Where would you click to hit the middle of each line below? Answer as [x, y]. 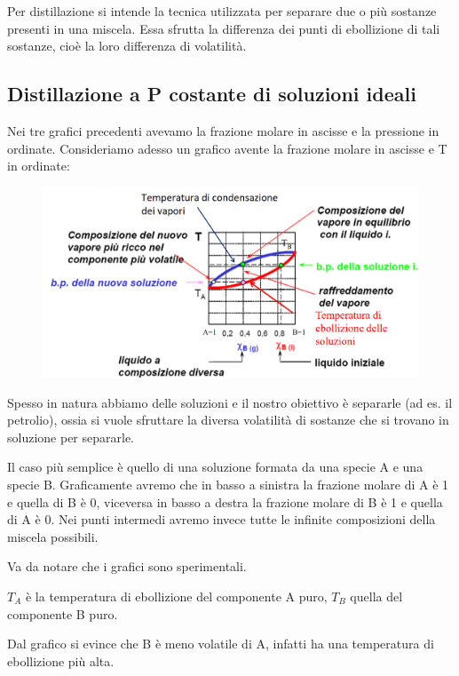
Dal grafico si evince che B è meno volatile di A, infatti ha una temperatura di [221, 644]
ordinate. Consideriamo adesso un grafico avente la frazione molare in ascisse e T [227, 148]
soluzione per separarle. [71, 437]
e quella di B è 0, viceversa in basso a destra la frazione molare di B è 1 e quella [225, 501]
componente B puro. [63, 613]
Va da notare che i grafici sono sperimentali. [127, 566]
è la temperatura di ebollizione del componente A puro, [176, 596]
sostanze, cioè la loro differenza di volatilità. [127, 46]
